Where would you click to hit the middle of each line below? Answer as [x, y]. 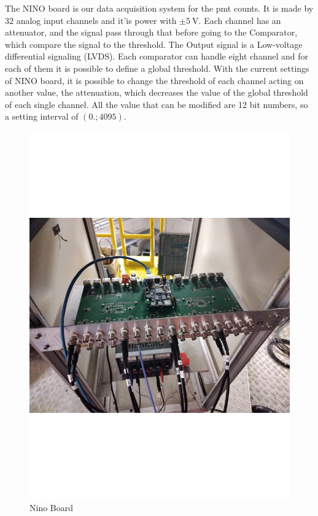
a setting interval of [42, 116]
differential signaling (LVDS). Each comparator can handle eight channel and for [157, 56]
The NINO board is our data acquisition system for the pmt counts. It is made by [159, 8]
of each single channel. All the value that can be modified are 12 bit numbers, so [157, 104]
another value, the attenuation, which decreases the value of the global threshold [157, 92]
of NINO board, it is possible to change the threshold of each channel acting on [154, 80]
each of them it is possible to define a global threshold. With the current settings [157, 68]
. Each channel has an [240, 20]
